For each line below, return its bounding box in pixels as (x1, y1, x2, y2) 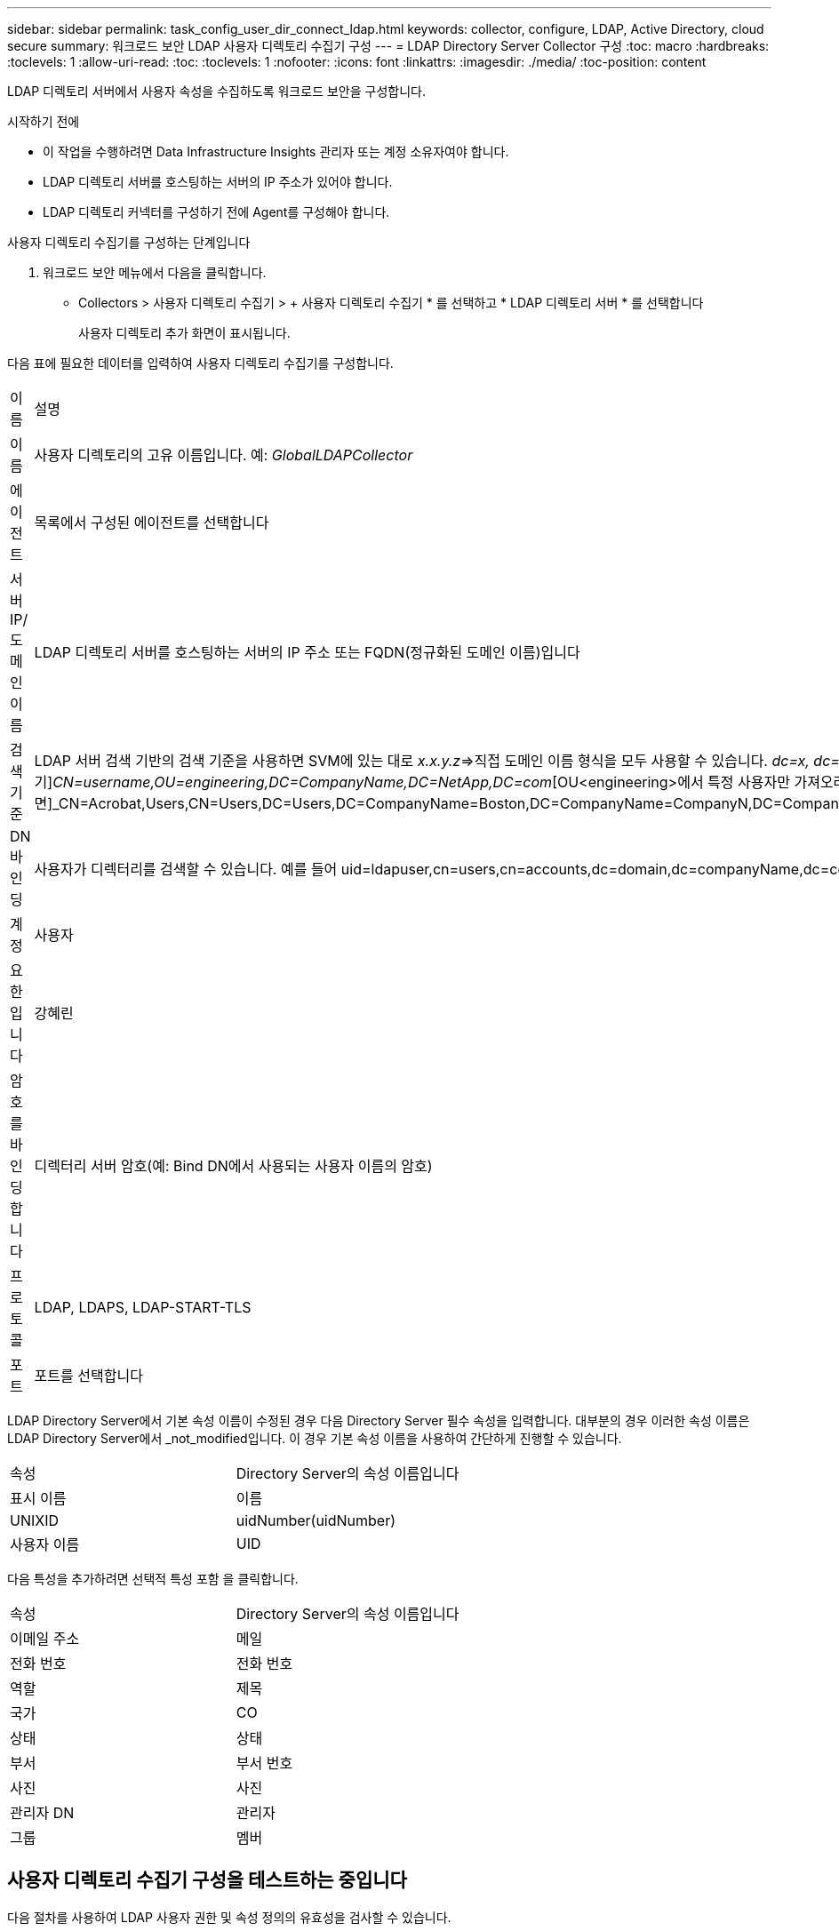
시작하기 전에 (7, 114, 80, 129)
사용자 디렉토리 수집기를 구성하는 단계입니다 (7, 235, 251, 250)
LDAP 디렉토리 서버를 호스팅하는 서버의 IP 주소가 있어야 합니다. (43, 174, 393, 189)
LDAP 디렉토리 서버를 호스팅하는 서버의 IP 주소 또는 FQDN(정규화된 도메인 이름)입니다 (34, 643, 580, 661)
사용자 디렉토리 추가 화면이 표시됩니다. (78, 325, 291, 340)
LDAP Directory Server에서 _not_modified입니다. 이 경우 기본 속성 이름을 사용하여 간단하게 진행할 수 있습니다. (7, 1431, 622, 1446)
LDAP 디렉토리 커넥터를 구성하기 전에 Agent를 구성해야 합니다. (43, 204, 390, 219)
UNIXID (10, 1512, 60, 1529)
